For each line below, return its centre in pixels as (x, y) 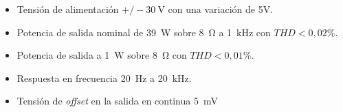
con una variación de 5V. (221, 9)
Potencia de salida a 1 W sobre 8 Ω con (102, 55)
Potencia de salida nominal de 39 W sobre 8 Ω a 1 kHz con (144, 32)
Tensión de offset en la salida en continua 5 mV (117, 101)
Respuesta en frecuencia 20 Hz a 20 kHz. (104, 78)
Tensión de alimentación (68, 9)
